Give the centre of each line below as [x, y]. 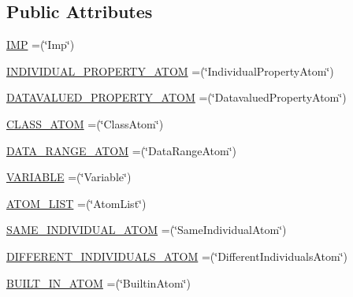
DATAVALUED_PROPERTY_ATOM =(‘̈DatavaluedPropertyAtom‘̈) [176, 97]
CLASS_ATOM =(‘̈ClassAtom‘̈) [85, 123]
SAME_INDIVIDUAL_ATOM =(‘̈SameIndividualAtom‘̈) [147, 230]
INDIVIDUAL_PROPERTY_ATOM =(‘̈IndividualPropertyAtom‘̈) [170, 71]
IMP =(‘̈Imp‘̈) [41, 45]
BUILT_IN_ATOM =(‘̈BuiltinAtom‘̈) [98, 282]
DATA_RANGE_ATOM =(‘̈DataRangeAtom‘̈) [121, 150]
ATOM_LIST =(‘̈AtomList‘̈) [76, 203]
